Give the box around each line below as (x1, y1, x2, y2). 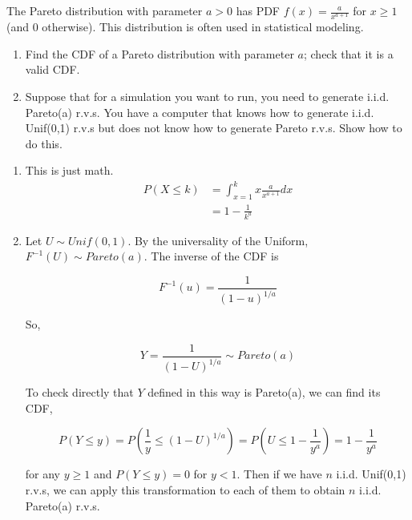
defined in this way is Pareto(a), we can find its (147, 384, 381, 401)
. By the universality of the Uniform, (127, 232, 309, 248)
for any (25, 466, 61, 482)
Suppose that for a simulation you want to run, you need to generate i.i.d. (25, 87, 390, 104)
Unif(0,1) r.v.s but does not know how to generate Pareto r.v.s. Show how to (25, 119, 402, 136)
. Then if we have (236, 466, 322, 482)
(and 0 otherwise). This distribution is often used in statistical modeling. (6, 18, 364, 35)
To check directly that (25, 384, 134, 401)
